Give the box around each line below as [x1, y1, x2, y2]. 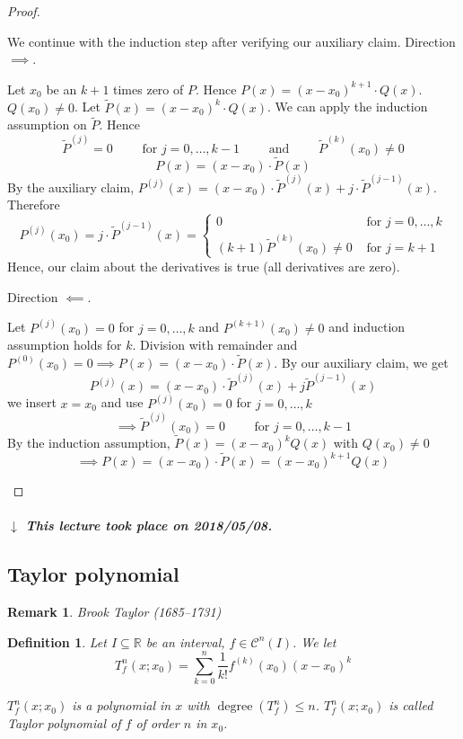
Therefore [7, 195, 60, 214]
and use [100, 393, 144, 412]
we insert [7, 393, 57, 412]
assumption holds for [7, 335, 122, 354]
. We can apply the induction [267, 97, 428, 116]
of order [135, 714, 179, 733]
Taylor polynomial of [7, 714, 121, 733]
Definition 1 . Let [7, 632, 107, 651]
